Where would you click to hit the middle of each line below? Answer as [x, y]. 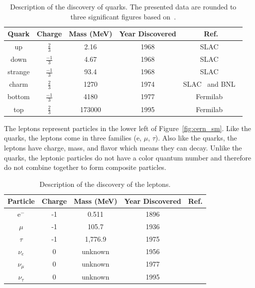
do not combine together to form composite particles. [85, 167]
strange [19, 72]
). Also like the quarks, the [196, 138]
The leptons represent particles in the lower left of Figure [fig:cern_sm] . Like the [127, 128]
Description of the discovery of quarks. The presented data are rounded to [123, 6]
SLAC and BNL [209, 84]
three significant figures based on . [123, 16]
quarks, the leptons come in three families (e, [73, 138]
